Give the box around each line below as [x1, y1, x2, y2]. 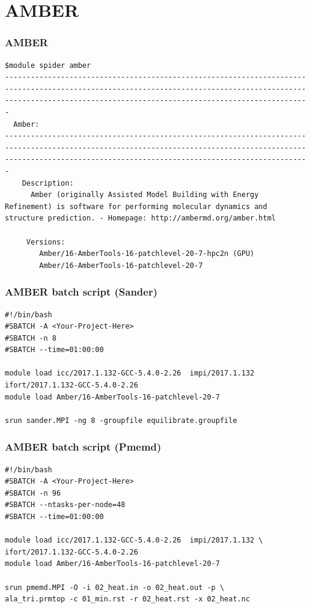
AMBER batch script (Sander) [5, 284, 157, 299]
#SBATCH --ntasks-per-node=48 [5, 500, 126, 509]
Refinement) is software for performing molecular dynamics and [5, 202, 267, 211]
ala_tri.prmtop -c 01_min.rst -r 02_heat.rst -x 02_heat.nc [5, 595, 251, 604]
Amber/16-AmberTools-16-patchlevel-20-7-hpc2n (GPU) [39, 249, 255, 258]
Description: [22, 178, 74, 187]
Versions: [26, 237, 65, 246]
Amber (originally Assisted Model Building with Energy [30, 190, 259, 199]
